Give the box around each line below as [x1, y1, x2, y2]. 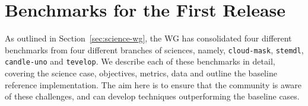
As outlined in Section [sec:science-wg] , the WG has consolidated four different [5, 32, 292, 44]
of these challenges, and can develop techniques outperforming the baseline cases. [5, 90, 300, 102]
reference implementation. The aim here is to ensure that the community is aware [5, 78, 302, 91]
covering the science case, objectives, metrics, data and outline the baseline [5, 67, 277, 79]
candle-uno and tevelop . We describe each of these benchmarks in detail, [5, 55, 275, 68]
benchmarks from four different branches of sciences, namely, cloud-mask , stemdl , [5, 43, 304, 56]
